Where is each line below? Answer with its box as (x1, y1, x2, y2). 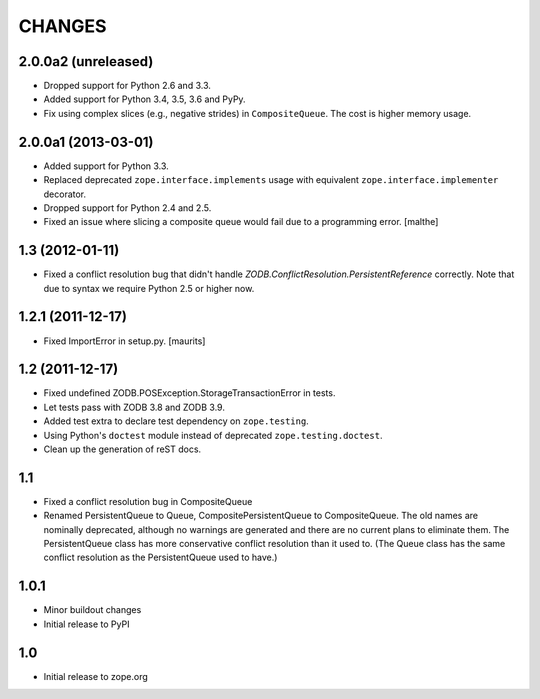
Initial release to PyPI (43, 618, 130, 630)
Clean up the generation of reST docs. (43, 443, 202, 455)
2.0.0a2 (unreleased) (18, 53, 154, 70)
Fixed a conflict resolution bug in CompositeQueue (43, 495, 253, 507)
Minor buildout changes (43, 604, 142, 616)
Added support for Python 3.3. (43, 160, 169, 172)
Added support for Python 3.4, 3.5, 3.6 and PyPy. (43, 93, 246, 105)
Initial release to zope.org (43, 670, 149, 682)
